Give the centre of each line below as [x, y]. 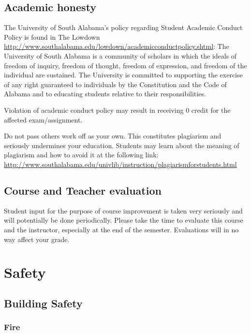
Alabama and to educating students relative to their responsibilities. [105, 94]
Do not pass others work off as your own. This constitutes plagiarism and [113, 136]
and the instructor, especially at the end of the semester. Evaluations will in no [121, 229]
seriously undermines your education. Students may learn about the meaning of [122, 145]
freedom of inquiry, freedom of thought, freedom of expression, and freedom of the [125, 65]
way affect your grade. [37, 239]
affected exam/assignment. [43, 119]
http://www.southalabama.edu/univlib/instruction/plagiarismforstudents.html [120, 164]
